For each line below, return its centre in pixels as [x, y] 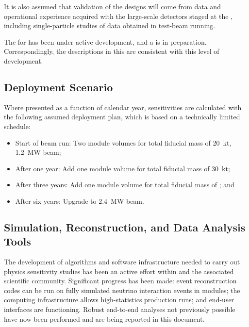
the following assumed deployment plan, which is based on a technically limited [122, 117]
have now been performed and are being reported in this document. [104, 319]
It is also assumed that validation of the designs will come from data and [112, 6]
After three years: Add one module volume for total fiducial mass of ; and [125, 185]
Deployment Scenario [58, 87]
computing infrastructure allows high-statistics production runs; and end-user [119, 300]
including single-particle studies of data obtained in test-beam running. [110, 25]
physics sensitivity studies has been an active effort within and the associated [119, 271]
